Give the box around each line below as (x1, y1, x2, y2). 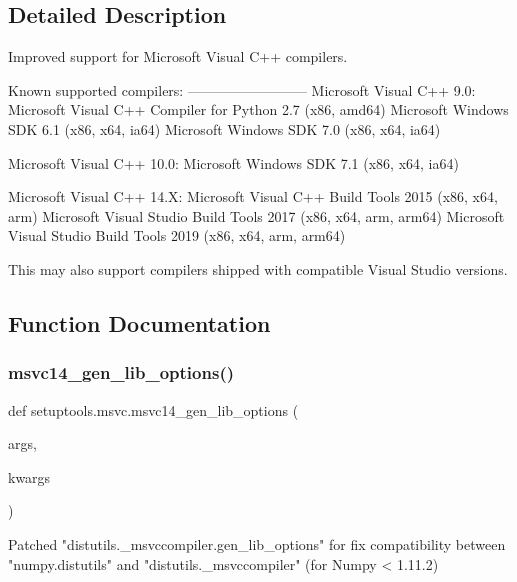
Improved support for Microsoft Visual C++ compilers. (8, 46, 348, 67)
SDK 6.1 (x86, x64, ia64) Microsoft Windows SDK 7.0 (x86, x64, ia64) (8, 118, 441, 139)
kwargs (8, 466, 51, 487)
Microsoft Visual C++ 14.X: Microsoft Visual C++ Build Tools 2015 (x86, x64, (8, 186, 498, 207)
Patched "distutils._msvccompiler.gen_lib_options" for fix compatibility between (8, 533, 506, 554)
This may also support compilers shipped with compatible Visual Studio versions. (8, 258, 508, 279)
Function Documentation (8, 307, 271, 338)
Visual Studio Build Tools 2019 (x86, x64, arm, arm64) (8, 225, 346, 246)
